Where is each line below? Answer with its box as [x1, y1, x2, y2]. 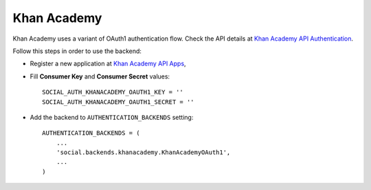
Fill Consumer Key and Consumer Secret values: [30, 72, 170, 81]
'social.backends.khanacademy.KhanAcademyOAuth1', [56, 149, 231, 156]
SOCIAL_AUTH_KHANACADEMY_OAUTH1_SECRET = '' [42, 98, 195, 106]
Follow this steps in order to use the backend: [12, 47, 142, 55]
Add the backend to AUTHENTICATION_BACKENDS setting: [30, 113, 194, 121]
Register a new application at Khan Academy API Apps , [30, 59, 186, 68]
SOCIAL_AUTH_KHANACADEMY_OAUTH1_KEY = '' [42, 88, 183, 96]
